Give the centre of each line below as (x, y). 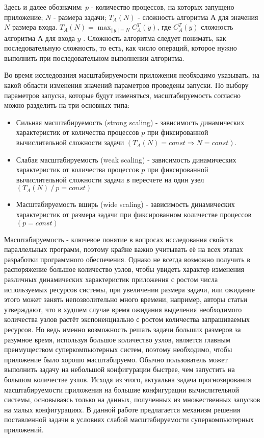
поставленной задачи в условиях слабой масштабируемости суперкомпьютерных (129, 419)
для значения (238, 17)
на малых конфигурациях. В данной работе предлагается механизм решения (122, 409)
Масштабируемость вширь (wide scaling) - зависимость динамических (125, 204)
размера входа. (35, 27)
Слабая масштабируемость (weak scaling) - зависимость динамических (126, 159)
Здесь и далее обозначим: (44, 7)
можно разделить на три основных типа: (67, 105)
